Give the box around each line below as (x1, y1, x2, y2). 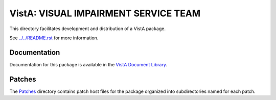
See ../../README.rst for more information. (9, 35, 99, 41)
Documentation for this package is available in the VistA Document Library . (9, 61, 168, 67)
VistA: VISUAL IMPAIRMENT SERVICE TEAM (9, 8, 201, 19)
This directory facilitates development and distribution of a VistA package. (9, 26, 166, 32)
